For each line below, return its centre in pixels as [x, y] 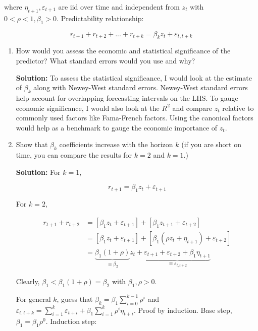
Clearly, [28, 281]
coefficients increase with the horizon [116, 144]
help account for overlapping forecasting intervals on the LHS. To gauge [127, 97]
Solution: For [38, 172]
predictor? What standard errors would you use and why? [106, 60]
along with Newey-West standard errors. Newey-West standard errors [141, 87]
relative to [238, 108]
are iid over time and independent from [119, 7]
